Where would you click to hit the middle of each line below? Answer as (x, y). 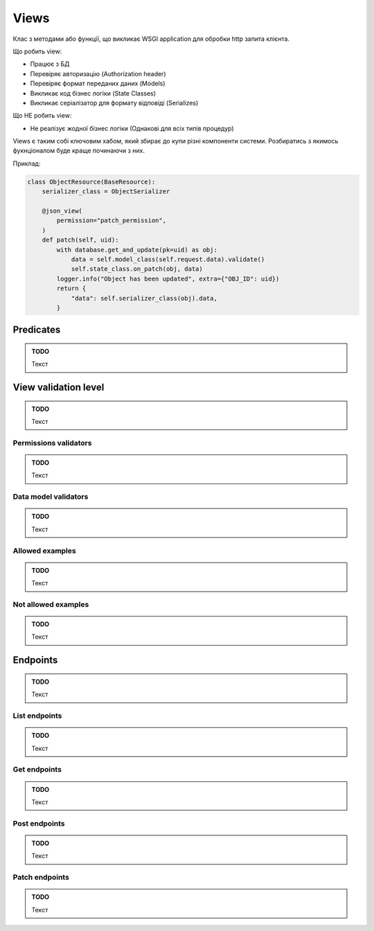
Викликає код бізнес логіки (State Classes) (93, 93)
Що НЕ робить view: (42, 116)
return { (71, 289)
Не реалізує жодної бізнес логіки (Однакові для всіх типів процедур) (132, 128)
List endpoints (37, 716)
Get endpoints (37, 770)
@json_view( (62, 211)
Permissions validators (52, 443)
